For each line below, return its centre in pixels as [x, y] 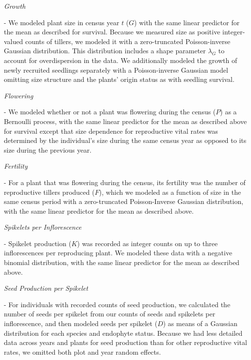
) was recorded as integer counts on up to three [147, 243]
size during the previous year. [48, 149]
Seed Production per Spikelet [46, 288]
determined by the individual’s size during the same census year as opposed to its [125, 140]
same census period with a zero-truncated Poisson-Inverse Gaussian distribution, [124, 201]
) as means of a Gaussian [200, 323]
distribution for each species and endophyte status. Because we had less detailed [123, 333]
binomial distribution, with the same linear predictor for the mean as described [122, 262]
